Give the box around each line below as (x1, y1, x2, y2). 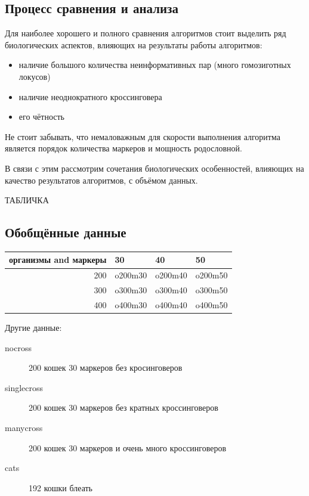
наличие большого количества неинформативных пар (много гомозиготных (18, 58, 291, 71)
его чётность (18, 110, 64, 123)
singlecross (5, 381, 44, 393)
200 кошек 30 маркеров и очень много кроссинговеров (29, 441, 227, 454)
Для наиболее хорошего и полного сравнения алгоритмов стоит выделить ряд (5, 27, 286, 39)
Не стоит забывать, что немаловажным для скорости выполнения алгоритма (5, 130, 280, 142)
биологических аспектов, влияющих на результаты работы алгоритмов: (5, 38, 262, 51)
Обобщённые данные (5, 223, 126, 241)
